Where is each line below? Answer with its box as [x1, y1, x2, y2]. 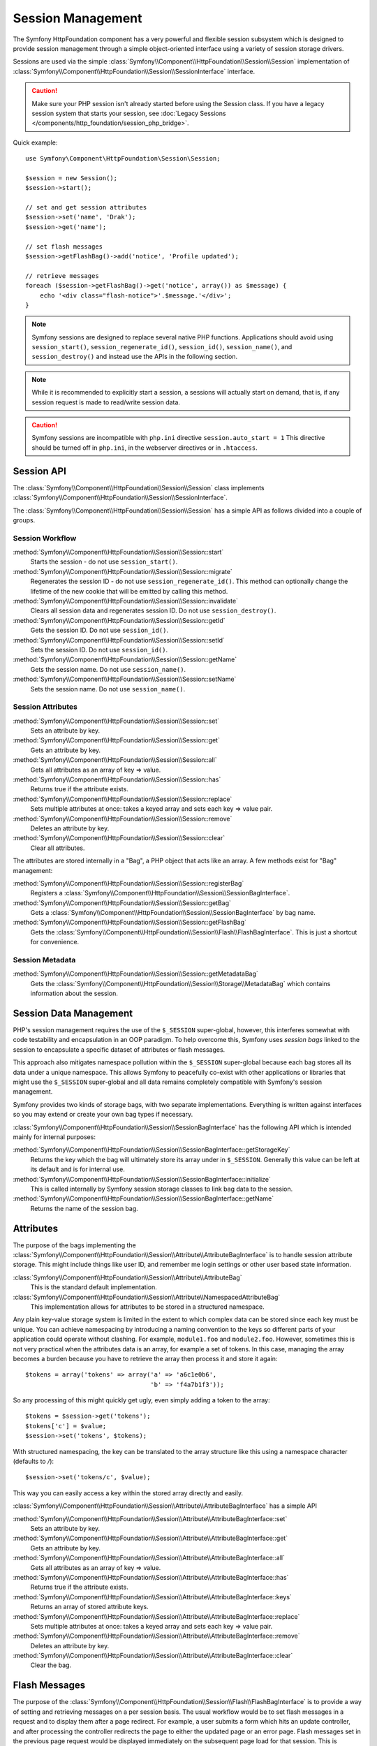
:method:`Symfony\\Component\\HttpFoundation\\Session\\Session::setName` [13, 675, 237, 684]
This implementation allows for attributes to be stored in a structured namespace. [30, 1303, 265, 1311]
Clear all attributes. [30, 844, 85, 852]
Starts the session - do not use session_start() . [30, 557, 178, 566]
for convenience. [30, 938, 80, 946]
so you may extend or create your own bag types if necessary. [13, 1110, 193, 1119]
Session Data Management [13, 1007, 133, 1019]
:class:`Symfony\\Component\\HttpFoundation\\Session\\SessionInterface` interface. [13, 67, 255, 75]
